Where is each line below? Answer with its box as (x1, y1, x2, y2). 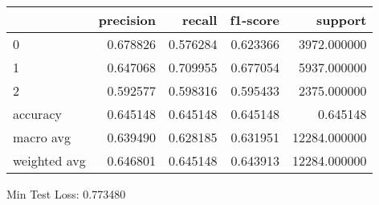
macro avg (13, 128, 71, 146)
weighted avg (13, 151, 86, 170)
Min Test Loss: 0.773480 (6, 186, 126, 202)
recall (182, 10, 218, 29)
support (316, 10, 367, 29)
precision (98, 10, 156, 29)
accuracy (13, 105, 62, 123)
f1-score (230, 10, 280, 29)
